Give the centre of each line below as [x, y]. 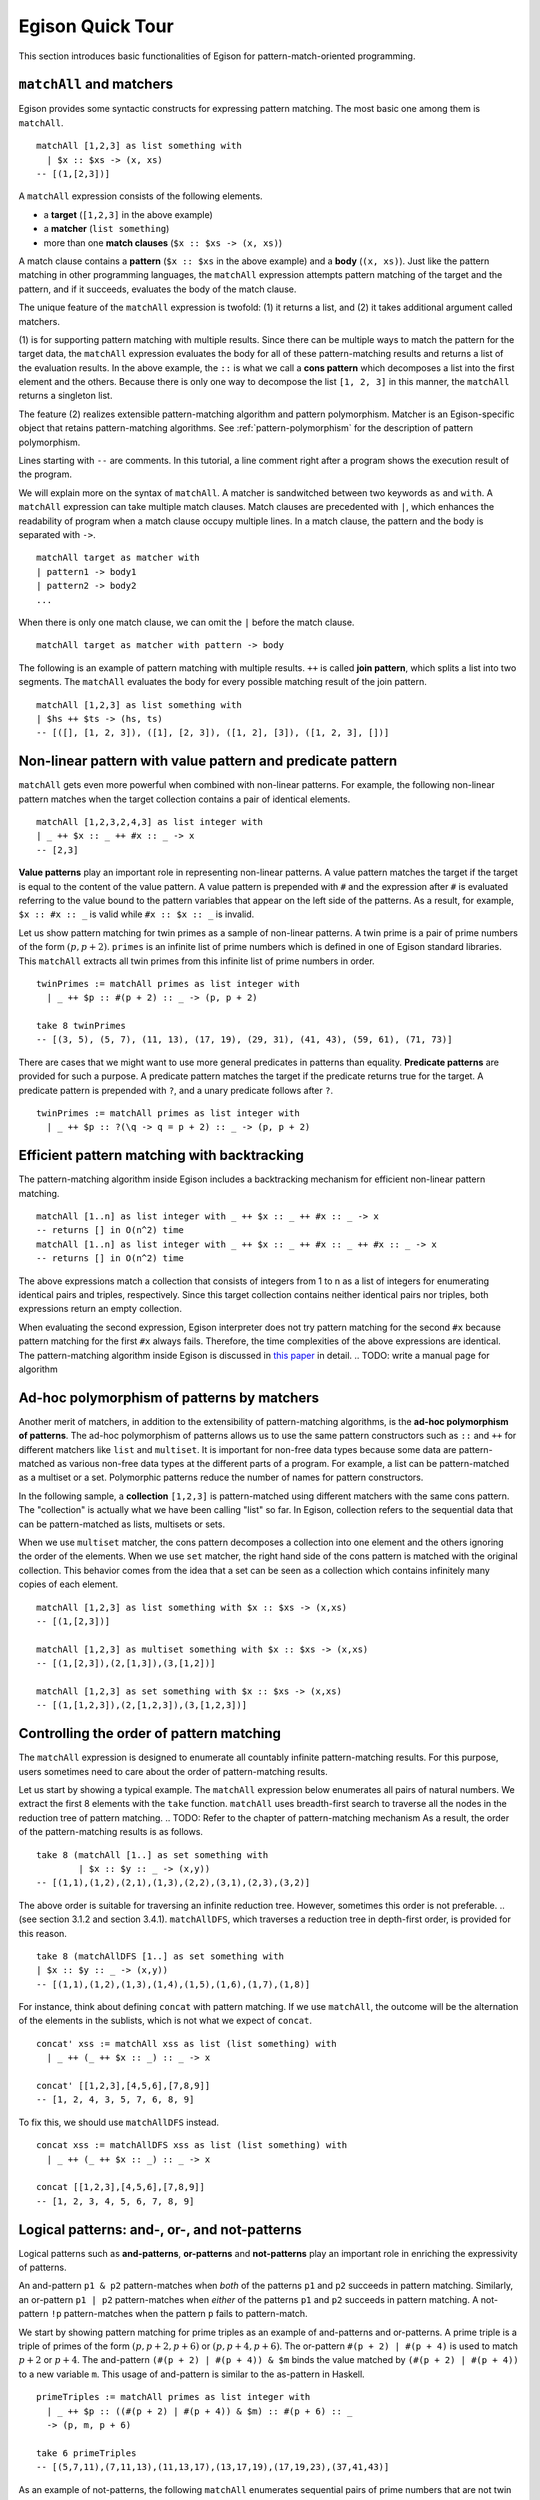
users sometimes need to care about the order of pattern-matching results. [173, 1771]
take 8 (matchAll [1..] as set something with [152, 1854]
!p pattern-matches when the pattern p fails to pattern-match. [179, 2314]
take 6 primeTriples [86, 2453]
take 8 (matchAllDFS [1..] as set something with [160, 1956]
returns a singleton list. [65, 396]
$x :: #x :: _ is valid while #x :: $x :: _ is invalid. [136, 914]
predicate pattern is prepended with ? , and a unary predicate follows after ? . [176, 1090]
